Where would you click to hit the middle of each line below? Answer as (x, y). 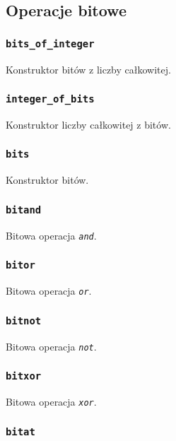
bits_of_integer (50, 43)
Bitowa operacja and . (51, 235)
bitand (24, 210)
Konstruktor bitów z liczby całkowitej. (88, 69)
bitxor (24, 376)
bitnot (24, 321)
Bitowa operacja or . (49, 291)
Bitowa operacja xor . (51, 401)
